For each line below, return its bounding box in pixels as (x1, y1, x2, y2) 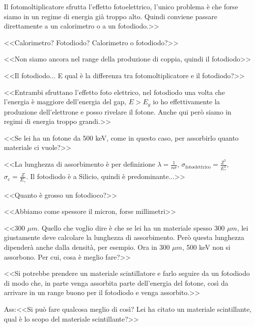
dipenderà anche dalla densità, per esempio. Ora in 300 (4, 241, 170, 252)
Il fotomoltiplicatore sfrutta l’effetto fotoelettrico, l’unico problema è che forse (4, 1, 238, 11)
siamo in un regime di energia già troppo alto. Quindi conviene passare (4, 11, 218, 21)
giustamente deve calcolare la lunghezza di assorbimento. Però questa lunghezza (4, 232, 245, 242)
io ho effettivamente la (153, 96, 220, 107)
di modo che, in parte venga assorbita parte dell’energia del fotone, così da (4, 277, 228, 288)
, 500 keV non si (182, 241, 230, 252)
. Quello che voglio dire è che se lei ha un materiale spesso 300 (37, 222, 225, 233)
